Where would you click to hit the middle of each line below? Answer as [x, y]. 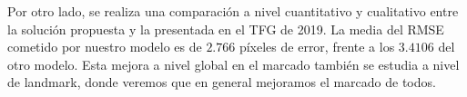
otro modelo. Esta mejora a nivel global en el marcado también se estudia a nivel [233, 64]
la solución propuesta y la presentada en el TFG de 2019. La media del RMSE [226, 29]
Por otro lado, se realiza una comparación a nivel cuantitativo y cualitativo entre [233, 11]
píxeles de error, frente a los [317, 47]
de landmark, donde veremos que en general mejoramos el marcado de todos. [222, 82]
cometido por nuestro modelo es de [105, 47]
